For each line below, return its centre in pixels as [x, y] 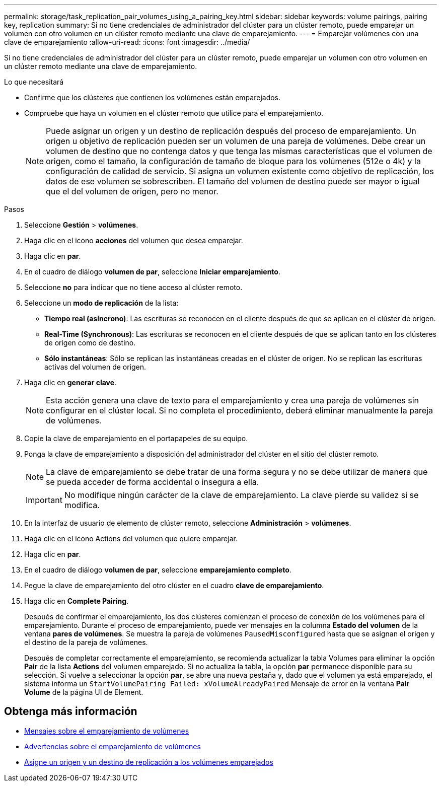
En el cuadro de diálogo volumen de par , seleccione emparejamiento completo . [158, 570]
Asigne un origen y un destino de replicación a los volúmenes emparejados [149, 762]
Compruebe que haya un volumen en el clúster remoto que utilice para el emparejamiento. [174, 113]
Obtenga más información [71, 711]
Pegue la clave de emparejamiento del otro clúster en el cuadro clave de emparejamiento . [174, 585]
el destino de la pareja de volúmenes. [86, 642]
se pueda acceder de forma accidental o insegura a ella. [153, 482]
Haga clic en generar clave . [70, 382]
